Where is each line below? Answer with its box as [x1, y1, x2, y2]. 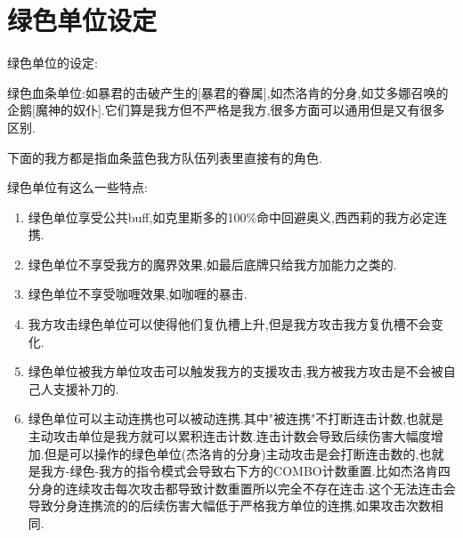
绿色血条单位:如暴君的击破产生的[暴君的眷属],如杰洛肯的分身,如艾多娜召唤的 [7, 83, 449, 101]
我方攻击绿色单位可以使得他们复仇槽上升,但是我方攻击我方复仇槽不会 [28, 315, 431, 333]
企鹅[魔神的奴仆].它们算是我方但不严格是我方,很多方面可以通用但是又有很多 [7, 100, 445, 119]
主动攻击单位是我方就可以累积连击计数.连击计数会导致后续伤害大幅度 [28, 427, 431, 446]
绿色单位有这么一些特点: [7, 178, 148, 197]
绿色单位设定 [7, 2, 158, 38]
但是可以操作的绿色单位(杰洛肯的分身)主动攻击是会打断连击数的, [44, 444, 419, 462]
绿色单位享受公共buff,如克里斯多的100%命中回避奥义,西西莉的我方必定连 [28, 207, 447, 226]
